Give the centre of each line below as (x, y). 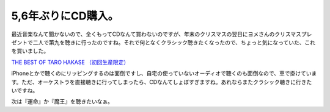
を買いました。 (30, 51)
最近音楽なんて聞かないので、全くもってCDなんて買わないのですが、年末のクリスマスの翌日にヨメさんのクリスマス (156, 34)
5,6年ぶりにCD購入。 (65, 16)
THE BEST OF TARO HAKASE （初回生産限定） (70, 62)
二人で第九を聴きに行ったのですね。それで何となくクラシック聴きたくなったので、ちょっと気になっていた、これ (174, 42)
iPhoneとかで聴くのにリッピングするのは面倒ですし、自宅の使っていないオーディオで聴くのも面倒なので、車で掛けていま (164, 74)
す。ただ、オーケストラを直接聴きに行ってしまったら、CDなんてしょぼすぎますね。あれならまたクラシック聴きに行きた (162, 82)
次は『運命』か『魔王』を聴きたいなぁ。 (62, 102)
